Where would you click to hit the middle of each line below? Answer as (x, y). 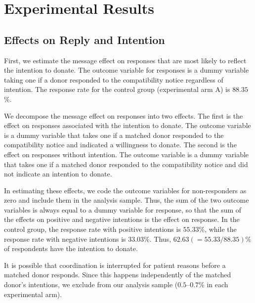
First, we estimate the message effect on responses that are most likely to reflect (125, 60)
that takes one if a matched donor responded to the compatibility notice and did (126, 164)
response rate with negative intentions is (65, 238)
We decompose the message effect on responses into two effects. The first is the (124, 115)
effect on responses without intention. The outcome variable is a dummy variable (127, 154)
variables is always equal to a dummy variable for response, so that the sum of (123, 209)
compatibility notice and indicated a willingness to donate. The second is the (120, 145)
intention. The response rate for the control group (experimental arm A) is (117, 89)
